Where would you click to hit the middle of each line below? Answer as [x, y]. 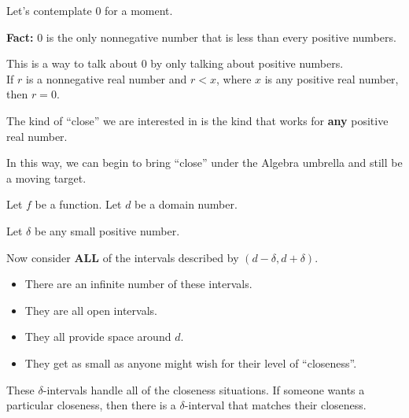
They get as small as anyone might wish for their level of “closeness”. [191, 363]
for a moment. [139, 10]
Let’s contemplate [49, 10]
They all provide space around [98, 337]
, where [234, 78]
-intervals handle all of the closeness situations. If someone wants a [204, 389]
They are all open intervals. [91, 310]
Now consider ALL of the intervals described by [123, 257]
